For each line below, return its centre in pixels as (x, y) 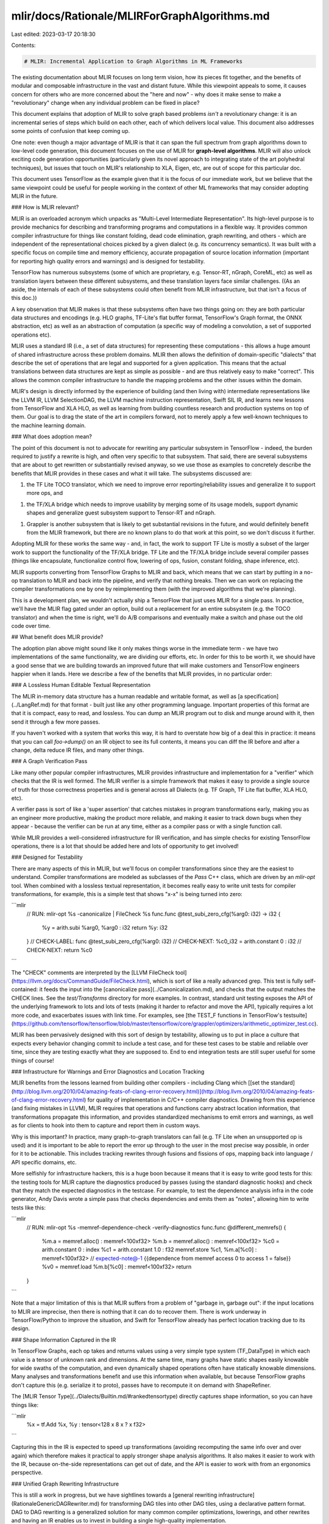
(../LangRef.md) (31, 705)
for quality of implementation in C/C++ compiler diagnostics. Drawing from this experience (201, 1100)
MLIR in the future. (34, 196)
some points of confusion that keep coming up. (71, 131)
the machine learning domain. (49, 425)
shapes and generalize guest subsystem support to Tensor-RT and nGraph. (121, 513)
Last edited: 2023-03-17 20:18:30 (53, 34)
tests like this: (28, 1208)
